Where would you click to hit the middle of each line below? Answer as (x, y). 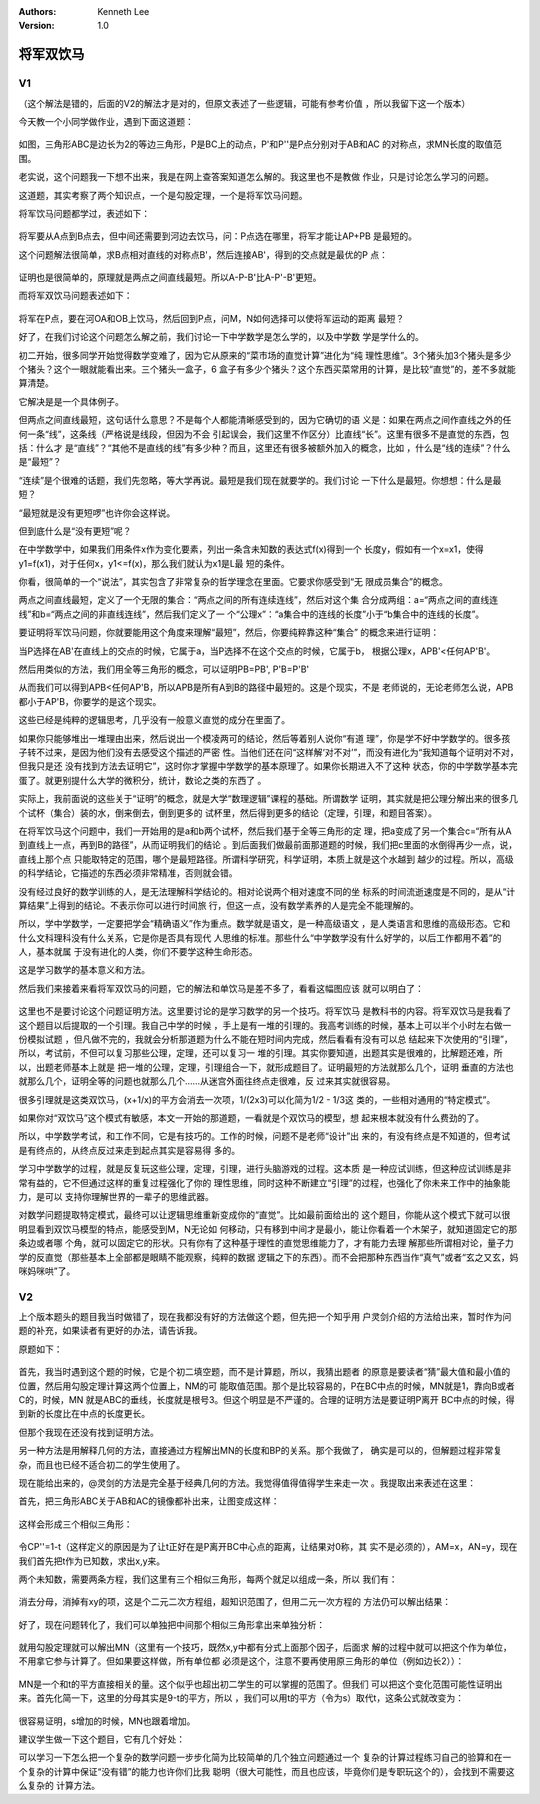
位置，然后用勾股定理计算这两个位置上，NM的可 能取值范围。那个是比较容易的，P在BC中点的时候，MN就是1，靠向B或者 (266, 1386)
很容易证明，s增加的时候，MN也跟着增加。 (107, 1721)
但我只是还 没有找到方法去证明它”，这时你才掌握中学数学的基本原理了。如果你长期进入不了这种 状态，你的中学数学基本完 (268, 766)
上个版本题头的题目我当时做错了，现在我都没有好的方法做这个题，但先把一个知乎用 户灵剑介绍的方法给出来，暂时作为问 (265, 1317)
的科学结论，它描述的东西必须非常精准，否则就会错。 (128, 873)
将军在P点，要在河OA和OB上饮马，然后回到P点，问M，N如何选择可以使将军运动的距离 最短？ (211, 318)
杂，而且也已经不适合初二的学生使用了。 (101, 1464)
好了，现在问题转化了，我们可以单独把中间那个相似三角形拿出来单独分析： (171, 1624)
